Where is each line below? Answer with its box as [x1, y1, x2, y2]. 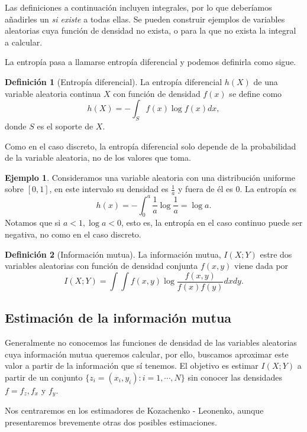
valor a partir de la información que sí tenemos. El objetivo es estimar [5, 359, 258, 372]
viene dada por [234, 259, 289, 272]
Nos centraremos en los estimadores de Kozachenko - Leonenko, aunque [5, 404, 264, 417]
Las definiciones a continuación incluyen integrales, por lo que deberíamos [5, 1, 272, 13]
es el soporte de [37, 119, 93, 132]
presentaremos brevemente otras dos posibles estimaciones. [5, 415, 217, 428]
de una [253, 75, 278, 87]
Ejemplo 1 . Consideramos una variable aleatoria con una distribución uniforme [5, 171, 295, 183]
